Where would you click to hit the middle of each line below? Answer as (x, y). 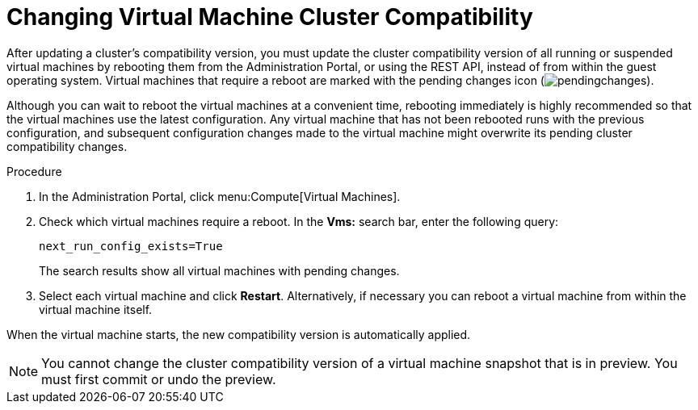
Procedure (34, 171)
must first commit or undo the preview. (159, 379)
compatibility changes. (67, 146)
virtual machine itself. (96, 309)
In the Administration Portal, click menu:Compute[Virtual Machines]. (220, 196)
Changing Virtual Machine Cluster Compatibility (270, 17)
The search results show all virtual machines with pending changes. (219, 270)
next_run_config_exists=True (131, 246)
